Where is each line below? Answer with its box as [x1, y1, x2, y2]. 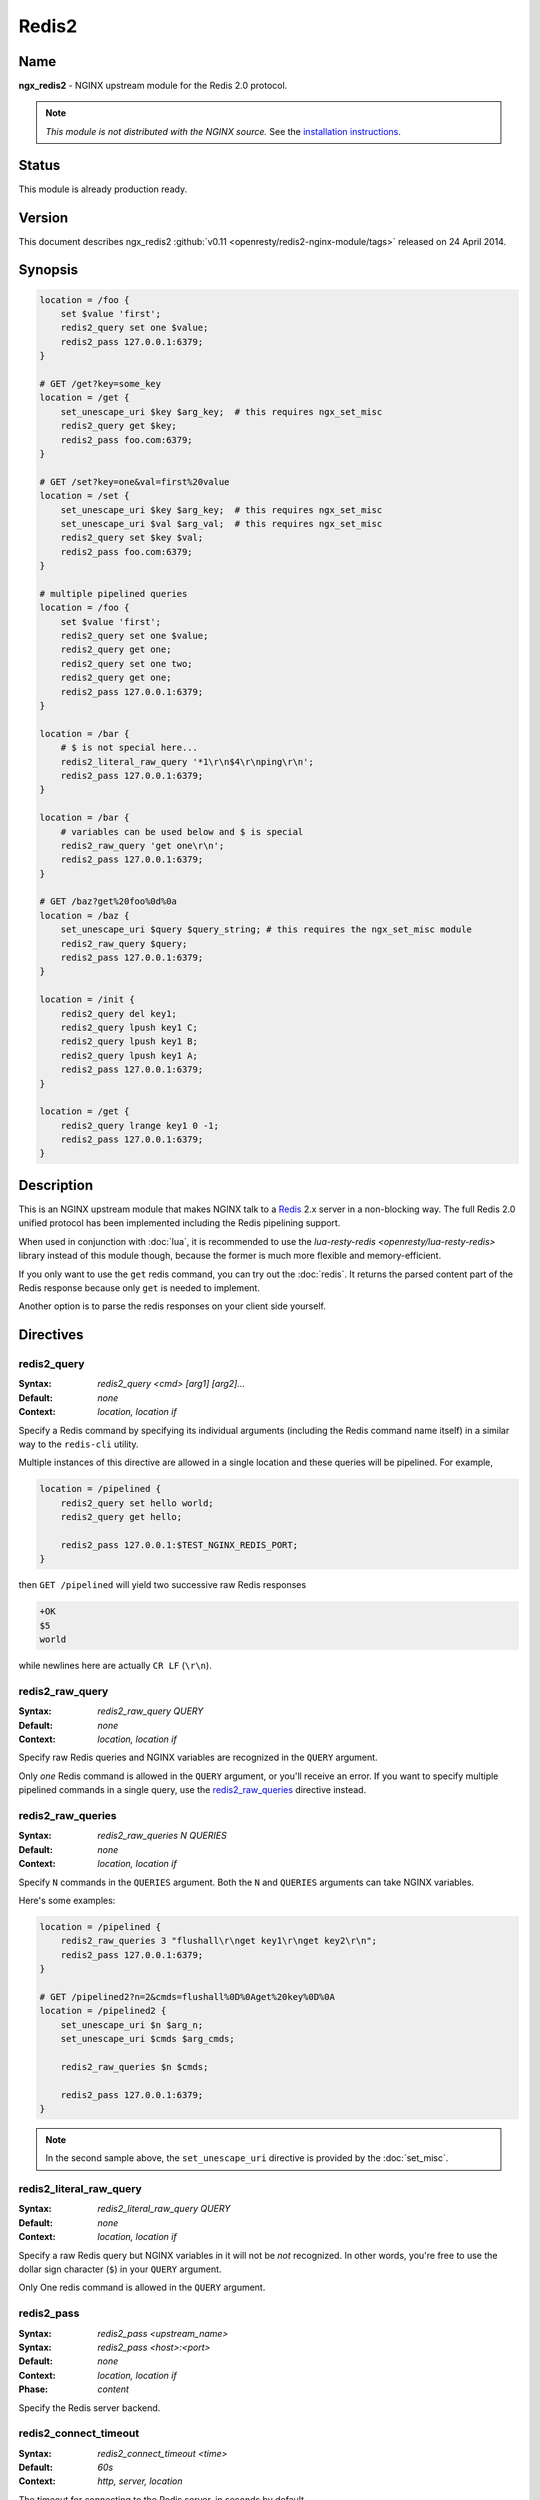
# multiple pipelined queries [39, 588, 188, 599]
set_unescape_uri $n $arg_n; [60, 2019, 204, 2030]
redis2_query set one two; [60, 658, 194, 669]
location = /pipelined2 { [39, 2005, 167, 2017]
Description [18, 1176, 94, 1194]
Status [18, 156, 61, 174]
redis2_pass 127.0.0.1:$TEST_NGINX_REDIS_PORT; [60, 1539, 299, 1550]
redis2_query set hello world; [60, 1497, 214, 1509]
